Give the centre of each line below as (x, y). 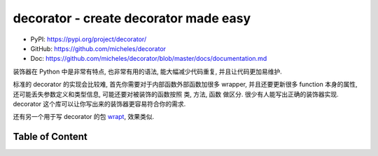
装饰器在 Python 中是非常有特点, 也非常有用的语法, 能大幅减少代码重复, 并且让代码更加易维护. (148, 71)
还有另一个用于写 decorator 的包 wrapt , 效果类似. (83, 117)
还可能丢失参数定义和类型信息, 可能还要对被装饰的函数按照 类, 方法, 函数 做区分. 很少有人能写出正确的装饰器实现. (176, 94)
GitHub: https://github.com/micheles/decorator (98, 48)
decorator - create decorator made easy (132, 18)
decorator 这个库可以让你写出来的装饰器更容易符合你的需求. (99, 104)
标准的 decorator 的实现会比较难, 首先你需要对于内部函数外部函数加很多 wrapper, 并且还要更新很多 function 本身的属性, (185, 85)
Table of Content (50, 137)
